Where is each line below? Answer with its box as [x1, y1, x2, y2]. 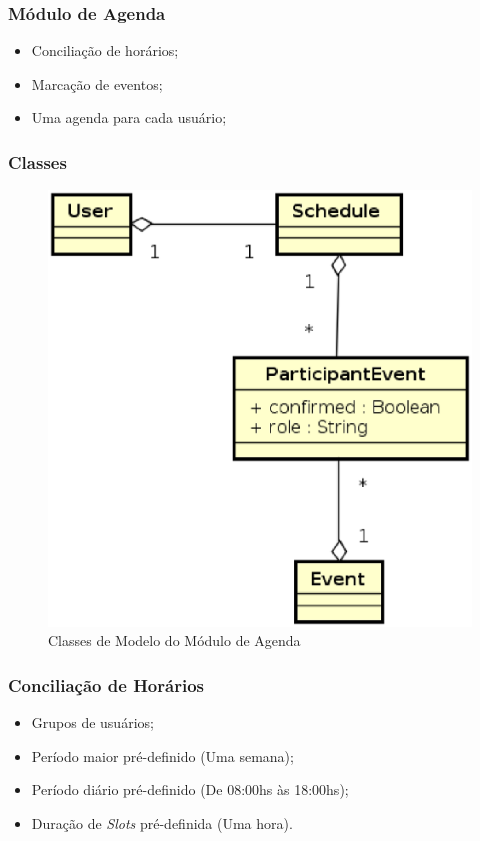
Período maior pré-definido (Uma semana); [31, 745, 294, 766]
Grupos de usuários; [31, 711, 154, 732]
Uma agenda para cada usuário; [31, 107, 227, 128]
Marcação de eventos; [31, 73, 163, 94]
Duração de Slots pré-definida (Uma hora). [31, 812, 293, 833]
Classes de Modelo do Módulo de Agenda [48, 630, 301, 651]
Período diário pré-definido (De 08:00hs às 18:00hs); [31, 779, 349, 800]
